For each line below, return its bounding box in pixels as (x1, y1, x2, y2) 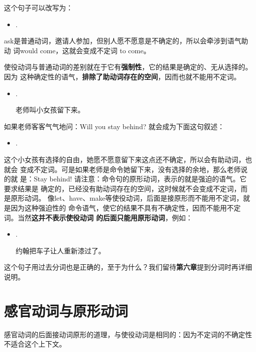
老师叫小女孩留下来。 (15, 105, 85, 115)
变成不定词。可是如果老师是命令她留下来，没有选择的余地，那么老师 (20, 164, 241, 174)
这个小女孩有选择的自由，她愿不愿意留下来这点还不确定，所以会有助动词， (4, 154, 245, 164)
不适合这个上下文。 (4, 339, 66, 349)
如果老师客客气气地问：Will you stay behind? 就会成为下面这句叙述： (4, 121, 224, 131)
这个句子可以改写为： (4, 2, 73, 12)
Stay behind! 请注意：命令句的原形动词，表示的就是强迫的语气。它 (33, 174, 247, 184)
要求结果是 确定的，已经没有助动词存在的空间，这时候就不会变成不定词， (4, 183, 241, 193)
